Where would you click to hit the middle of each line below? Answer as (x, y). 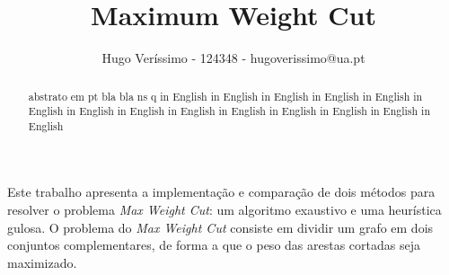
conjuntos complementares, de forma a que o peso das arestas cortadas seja (214, 245)
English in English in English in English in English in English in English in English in (229, 111)
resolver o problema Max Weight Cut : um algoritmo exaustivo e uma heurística (224, 210)
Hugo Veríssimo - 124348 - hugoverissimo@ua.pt (233, 58)
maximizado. (42, 262)
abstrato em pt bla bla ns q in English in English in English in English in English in (225, 96)
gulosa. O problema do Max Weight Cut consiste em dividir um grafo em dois (220, 227)
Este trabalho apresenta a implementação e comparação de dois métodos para (221, 192)
